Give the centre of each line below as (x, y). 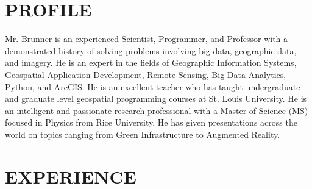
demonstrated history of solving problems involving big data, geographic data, (151, 50)
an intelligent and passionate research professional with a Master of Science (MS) (157, 110)
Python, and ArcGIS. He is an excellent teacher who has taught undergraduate (153, 86)
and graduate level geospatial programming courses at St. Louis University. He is (156, 98)
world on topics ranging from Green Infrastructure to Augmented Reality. (143, 134)
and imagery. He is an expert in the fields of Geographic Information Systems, (151, 62)
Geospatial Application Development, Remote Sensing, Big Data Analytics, (146, 74)
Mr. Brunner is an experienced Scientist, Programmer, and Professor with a (147, 39)
